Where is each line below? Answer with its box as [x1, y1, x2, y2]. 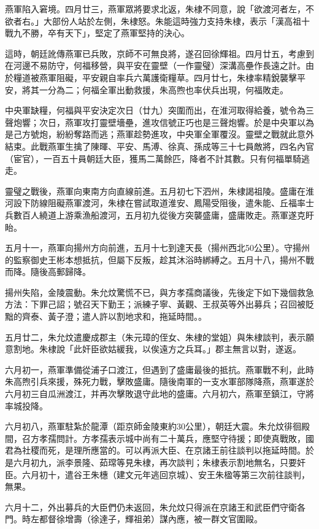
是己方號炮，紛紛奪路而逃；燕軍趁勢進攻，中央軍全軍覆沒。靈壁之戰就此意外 [5, 128, 314, 141]
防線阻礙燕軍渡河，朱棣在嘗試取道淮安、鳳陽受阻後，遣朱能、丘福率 [30, 196, 306, 209]
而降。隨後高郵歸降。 [5, 265, 91, 278]
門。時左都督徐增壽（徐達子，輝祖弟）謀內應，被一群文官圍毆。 [5, 512, 263, 525]
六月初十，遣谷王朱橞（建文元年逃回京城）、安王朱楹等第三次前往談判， [21, 468, 310, 481]
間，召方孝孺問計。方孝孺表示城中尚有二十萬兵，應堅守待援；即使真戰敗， [5, 431, 306, 444]
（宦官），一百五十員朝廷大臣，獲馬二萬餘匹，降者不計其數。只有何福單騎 [5, 152, 301, 164]
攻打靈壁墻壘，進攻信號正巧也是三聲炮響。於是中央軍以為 [82, 115, 314, 128]
